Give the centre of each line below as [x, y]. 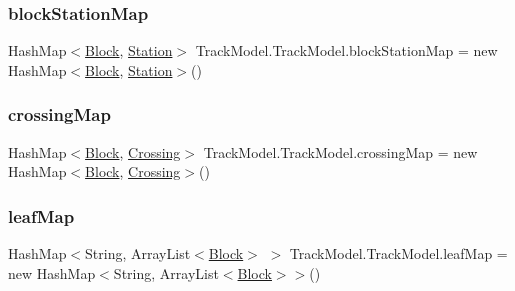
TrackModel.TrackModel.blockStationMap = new [346, 50]
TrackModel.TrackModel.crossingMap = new [340, 151]
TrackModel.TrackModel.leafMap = [398, 253]
